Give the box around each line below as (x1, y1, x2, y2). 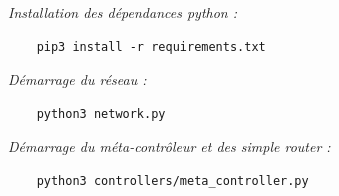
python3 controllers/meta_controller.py (36, 173, 309, 188)
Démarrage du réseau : (8, 69, 147, 90)
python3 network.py (36, 106, 166, 121)
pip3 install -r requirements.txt (36, 39, 266, 54)
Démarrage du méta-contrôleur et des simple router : (8, 136, 331, 157)
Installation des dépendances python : (8, 2, 238, 22)
